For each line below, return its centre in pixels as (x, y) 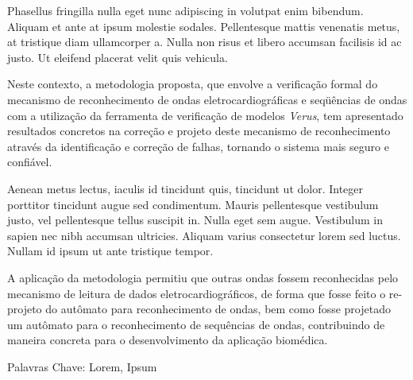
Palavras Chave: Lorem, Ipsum (82, 366)
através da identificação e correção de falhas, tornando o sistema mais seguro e (198, 146)
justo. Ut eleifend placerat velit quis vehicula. (118, 57)
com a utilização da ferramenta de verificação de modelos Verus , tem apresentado (205, 115)
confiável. (30, 162)
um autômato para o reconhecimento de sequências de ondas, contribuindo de (196, 324)
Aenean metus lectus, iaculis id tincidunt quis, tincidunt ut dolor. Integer (185, 188)
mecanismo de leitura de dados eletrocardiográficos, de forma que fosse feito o (197, 293)
